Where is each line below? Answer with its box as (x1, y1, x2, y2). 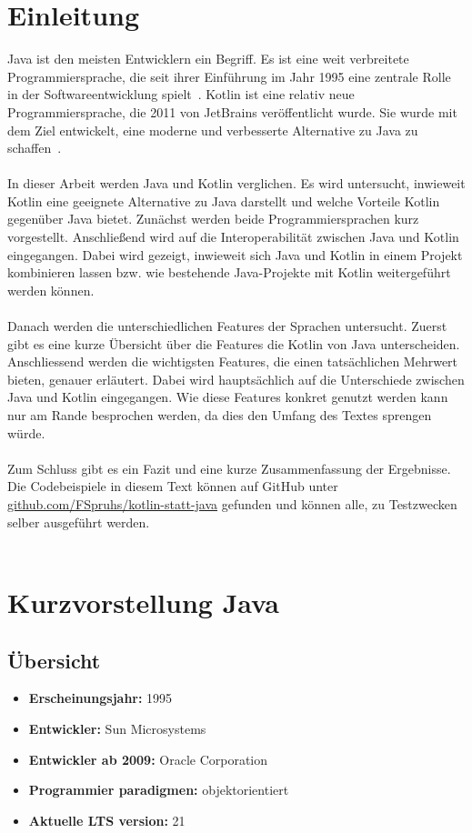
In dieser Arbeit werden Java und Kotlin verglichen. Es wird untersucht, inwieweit (7, 174, 466, 193)
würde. (7, 423, 45, 442)
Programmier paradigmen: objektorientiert (28, 780, 289, 799)
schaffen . (7, 138, 62, 157)
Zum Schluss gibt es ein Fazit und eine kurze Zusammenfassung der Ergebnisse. (7, 458, 451, 477)
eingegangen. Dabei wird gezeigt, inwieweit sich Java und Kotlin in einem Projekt (7, 245, 463, 264)
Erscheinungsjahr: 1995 (28, 688, 173, 708)
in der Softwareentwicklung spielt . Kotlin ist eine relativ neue (7, 85, 355, 104)
